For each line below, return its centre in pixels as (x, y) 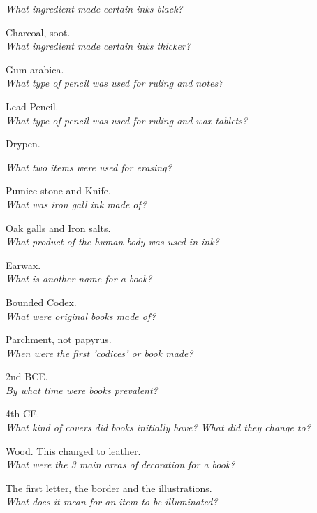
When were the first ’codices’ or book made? (99, 353)
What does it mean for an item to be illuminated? (112, 501)
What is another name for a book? (79, 279)
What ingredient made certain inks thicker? (98, 46)
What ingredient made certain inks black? (94, 8)
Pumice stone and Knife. (58, 190)
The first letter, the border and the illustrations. (109, 487)
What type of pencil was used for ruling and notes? (115, 83)
